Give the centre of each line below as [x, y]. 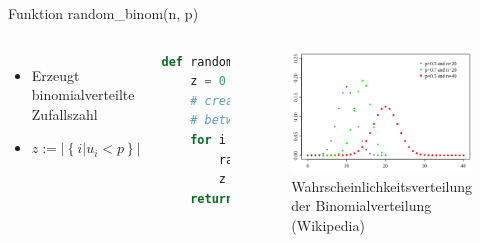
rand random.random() [297, 159]
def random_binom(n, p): [244, 61]
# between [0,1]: [247, 120]
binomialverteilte [83, 94]
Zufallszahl [64, 113]
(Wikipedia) [328, 224]
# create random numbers [280, 100]
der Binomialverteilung [361, 205]
